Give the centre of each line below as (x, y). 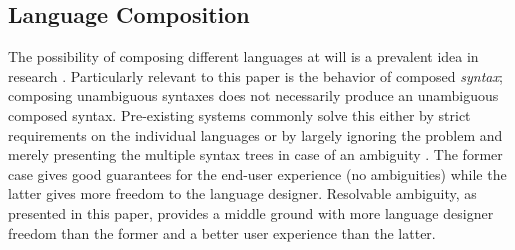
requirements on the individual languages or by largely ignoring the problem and (255, 134)
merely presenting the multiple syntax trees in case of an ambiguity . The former (255, 154)
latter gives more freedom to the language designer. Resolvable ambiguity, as (242, 193)
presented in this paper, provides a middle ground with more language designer (251, 212)
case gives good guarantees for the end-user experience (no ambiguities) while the (257, 173)
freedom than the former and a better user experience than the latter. (222, 232)
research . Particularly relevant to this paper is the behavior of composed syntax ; (255, 75)
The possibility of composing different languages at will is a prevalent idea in (243, 56)
